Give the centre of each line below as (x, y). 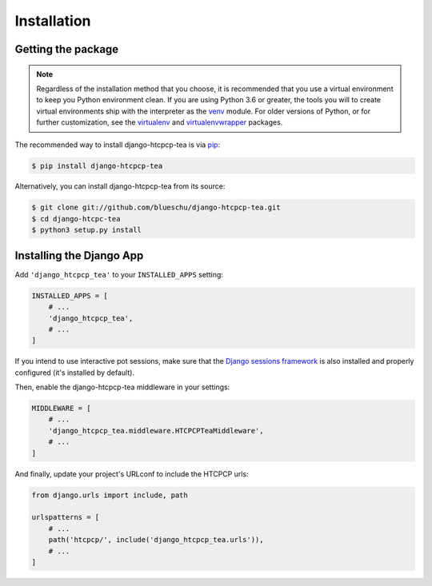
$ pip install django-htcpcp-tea (97, 165)
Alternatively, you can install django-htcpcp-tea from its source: (120, 186)
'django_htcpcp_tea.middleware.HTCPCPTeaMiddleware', (156, 431)
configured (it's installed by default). (75, 373)
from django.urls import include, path (110, 495)
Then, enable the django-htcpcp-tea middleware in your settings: (122, 387)
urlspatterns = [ (66, 517)
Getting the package (67, 49)
